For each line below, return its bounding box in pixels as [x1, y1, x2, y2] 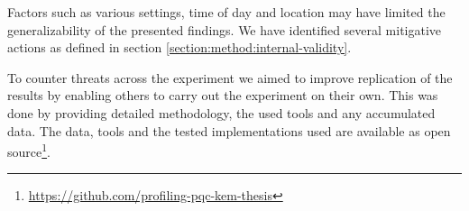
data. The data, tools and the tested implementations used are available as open [7, 121, 451, 140]
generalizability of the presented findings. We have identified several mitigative [7, 20, 442, 39]
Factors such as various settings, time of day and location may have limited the [7, 3, 446, 21]
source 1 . [7, 140, 51, 161]
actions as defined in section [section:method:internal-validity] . [7, 38, 352, 57]
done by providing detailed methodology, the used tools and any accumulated [7, 103, 436, 122]
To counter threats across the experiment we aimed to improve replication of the [7, 68, 453, 87]
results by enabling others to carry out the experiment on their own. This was [7, 86, 438, 105]
